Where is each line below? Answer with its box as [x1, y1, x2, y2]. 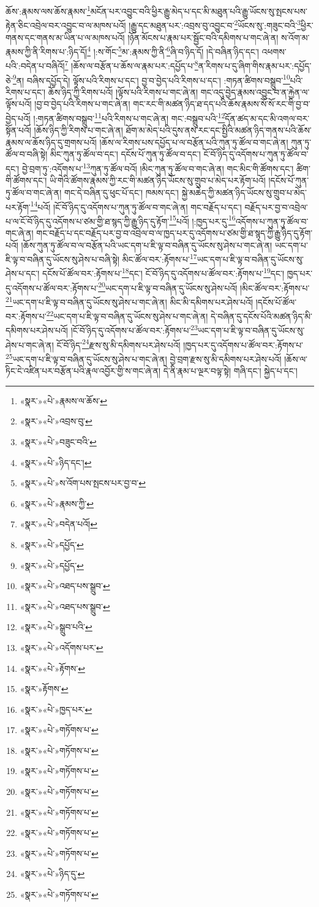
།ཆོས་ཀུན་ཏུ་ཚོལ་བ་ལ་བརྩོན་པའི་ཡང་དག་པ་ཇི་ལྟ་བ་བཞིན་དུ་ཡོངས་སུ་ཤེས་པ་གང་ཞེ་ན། [21, 238, 272, 251]
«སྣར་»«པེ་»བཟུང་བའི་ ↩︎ [20, 435, 97, 448]
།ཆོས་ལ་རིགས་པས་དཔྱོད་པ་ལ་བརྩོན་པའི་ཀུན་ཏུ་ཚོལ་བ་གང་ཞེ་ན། [99, 135, 288, 148]
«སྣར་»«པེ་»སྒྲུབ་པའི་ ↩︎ [20, 620, 92, 633]
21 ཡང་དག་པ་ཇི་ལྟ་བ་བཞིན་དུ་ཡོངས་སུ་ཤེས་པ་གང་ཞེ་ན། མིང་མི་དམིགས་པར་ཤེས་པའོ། [6, 293, 253, 308]
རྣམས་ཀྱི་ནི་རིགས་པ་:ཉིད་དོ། [6, 45, 88, 58]
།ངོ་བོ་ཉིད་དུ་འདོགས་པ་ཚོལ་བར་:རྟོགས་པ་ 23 [70, 322, 198, 337]
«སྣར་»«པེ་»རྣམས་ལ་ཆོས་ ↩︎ [20, 394, 108, 407]
